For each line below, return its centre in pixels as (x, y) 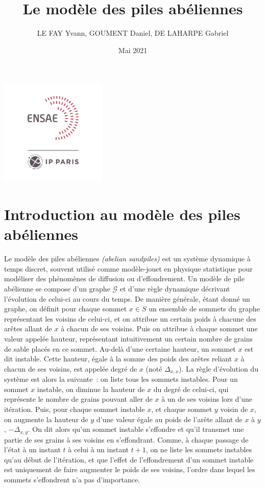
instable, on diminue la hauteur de (91, 389)
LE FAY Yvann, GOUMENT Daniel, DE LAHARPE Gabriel (133, 33)
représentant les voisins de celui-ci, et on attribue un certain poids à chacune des (130, 318)
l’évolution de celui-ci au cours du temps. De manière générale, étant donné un (127, 298)
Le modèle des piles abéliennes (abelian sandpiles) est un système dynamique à (127, 259)
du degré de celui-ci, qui (191, 389)
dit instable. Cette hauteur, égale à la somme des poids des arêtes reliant (118, 359)
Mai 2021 (133, 50)
